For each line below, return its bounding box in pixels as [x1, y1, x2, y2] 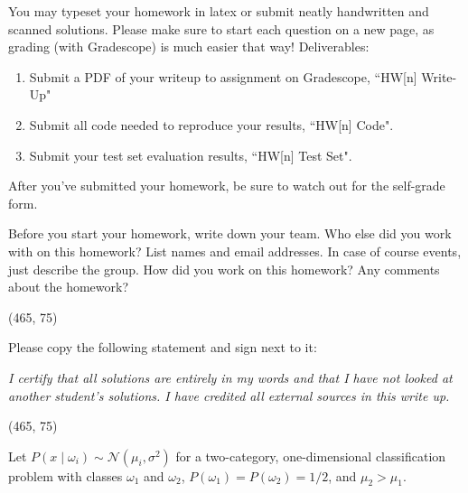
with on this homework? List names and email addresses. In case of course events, [8, 241, 462, 260]
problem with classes [8, 466, 123, 485]
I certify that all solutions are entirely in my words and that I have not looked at [8, 367, 453, 386]
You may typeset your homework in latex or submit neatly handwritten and [8, 2, 429, 20]
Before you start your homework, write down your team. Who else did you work [8, 224, 452, 243]
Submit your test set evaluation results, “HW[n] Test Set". [29, 145, 352, 164]
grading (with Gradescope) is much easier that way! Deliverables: [8, 37, 370, 56]
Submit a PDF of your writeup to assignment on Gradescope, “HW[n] [29, 67, 417, 86]
